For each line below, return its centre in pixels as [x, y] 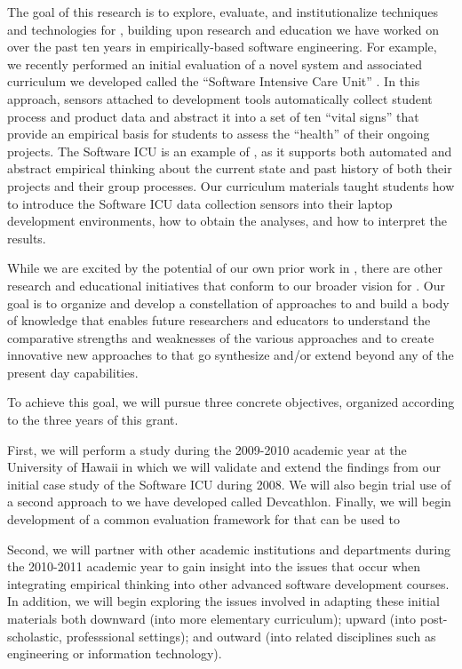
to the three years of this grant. [93, 420]
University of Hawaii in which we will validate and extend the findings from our [224, 467]
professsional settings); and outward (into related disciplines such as [251, 636]
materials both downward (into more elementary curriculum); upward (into [212, 618]
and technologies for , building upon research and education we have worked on [223, 29]
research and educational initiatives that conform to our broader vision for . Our [226, 285]
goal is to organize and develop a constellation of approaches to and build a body [228, 303]
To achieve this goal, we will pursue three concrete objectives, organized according [231, 402]
